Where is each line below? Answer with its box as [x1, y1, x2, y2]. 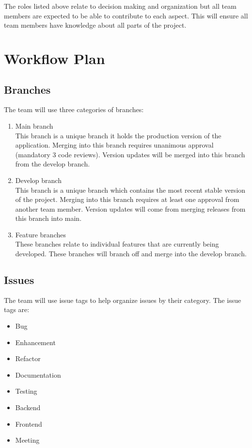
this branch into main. [15, 213, 82, 223]
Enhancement [15, 337, 56, 347]
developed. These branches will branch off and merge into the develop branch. [15, 249, 247, 259]
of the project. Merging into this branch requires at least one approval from [15, 194, 239, 204]
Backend [15, 402, 41, 413]
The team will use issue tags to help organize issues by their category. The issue [4, 295, 241, 305]
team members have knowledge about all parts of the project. [4, 20, 187, 30]
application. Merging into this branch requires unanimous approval [15, 140, 214, 150]
